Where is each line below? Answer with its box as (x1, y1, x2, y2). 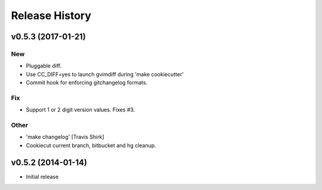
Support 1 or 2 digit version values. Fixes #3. (26, 106, 135, 113)
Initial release (26, 173, 59, 180)
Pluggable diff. (26, 63, 62, 70)
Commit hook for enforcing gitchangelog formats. (26, 79, 148, 86)
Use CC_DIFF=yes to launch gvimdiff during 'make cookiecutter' (26, 70, 184, 77)
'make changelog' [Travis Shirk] (26, 133, 104, 141)
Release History (11, 9, 92, 22)
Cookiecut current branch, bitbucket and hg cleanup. (26, 142, 156, 149)
